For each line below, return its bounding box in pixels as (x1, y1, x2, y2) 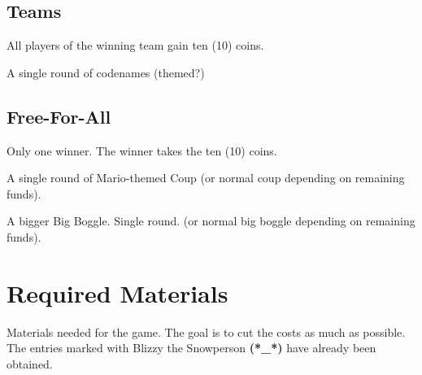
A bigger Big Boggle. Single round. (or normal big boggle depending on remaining (7, 212, 415, 229)
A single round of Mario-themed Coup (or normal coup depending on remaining (7, 169, 405, 186)
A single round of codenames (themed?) (7, 63, 205, 81)
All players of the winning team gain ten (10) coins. (7, 37, 264, 54)
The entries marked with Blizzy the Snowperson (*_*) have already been (7, 339, 376, 356)
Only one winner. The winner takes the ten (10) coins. (7, 142, 277, 159)
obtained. (7, 355, 53, 372)
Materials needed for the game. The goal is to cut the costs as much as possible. (7, 323, 406, 340)
